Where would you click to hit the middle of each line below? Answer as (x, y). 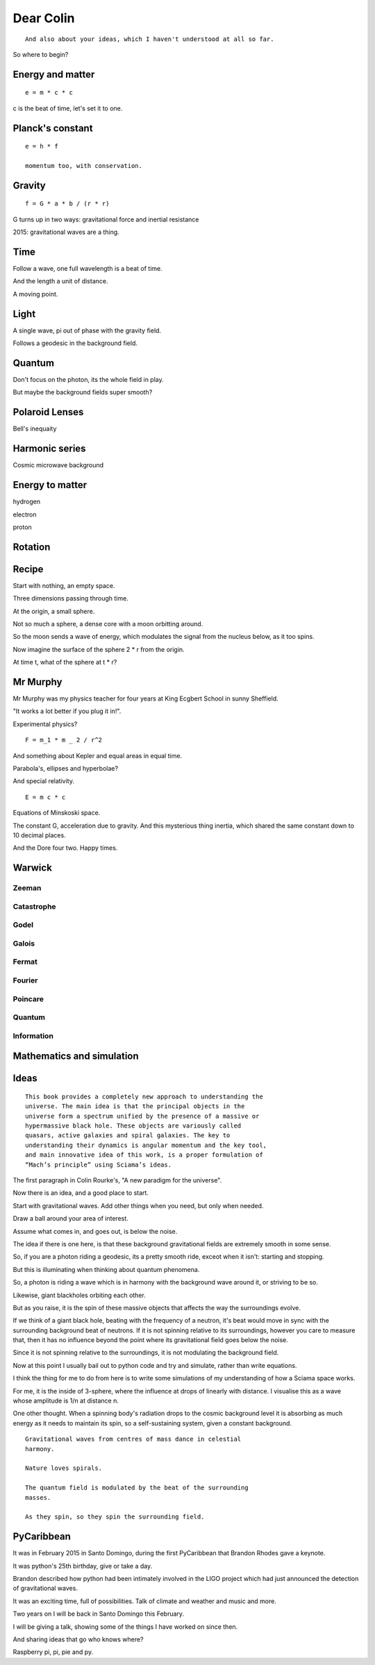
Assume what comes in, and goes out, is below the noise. (95, 1231)
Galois (24, 943)
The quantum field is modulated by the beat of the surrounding (137, 1488)
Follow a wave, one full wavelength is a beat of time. (87, 269)
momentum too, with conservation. (84, 166)
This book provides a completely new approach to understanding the (144, 1096)
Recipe (28, 569)
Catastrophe (34, 906)
